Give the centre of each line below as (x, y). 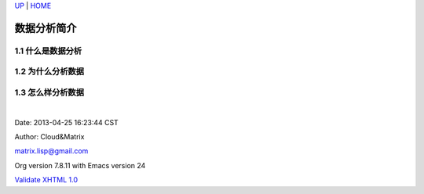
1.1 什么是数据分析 (48, 51)
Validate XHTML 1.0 (46, 180)
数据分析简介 (46, 28)
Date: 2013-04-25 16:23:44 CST (67, 122)
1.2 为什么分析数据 (49, 72)
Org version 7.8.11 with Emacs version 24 (80, 165)
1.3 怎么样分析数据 (49, 92)
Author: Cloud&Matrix (49, 137)
